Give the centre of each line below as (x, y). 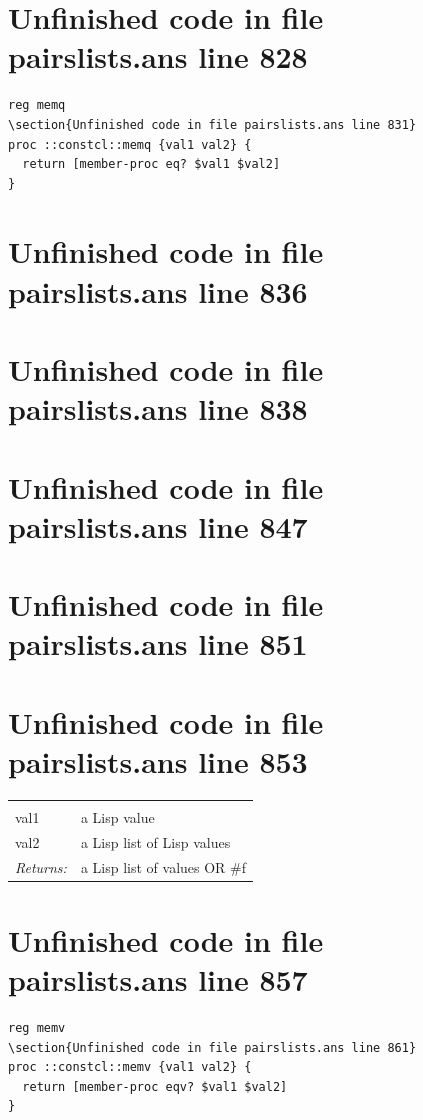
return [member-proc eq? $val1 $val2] (151, 164)
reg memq (37, 105)
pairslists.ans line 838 (158, 408)
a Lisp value (117, 816)
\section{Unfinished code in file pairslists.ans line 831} (212, 124)
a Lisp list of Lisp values (155, 841)
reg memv (37, 1027)
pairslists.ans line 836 (158, 290)
